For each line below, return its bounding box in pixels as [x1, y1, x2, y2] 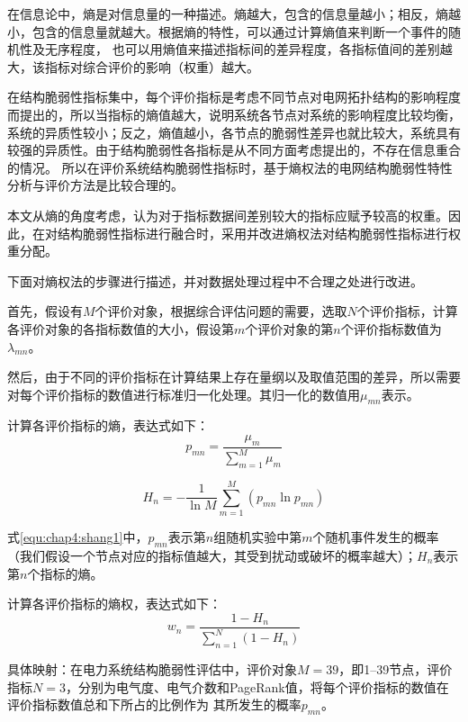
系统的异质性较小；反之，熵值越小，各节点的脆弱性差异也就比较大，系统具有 [7, 122, 461, 141]
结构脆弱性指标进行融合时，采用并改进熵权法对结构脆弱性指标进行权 [57, 223, 461, 242]
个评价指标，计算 [356, 302, 458, 320]
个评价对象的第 [245, 319, 334, 338]
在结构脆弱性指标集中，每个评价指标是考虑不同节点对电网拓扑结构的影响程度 [7, 87, 461, 106]
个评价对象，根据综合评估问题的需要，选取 [94, 302, 347, 320]
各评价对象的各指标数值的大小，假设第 [7, 319, 234, 338]
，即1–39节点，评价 [338, 659, 453, 678]
